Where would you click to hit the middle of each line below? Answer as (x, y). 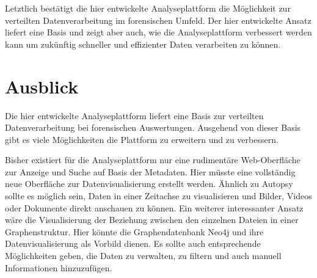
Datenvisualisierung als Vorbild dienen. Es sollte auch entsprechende (133, 243)
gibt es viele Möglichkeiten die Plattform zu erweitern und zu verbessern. (142, 139)
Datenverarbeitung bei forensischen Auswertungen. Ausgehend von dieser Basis (153, 127)
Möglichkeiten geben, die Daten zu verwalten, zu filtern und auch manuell (143, 256)
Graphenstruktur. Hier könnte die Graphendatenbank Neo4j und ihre (134, 231)
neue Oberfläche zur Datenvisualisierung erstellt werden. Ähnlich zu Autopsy (149, 184)
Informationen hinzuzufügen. (59, 267)
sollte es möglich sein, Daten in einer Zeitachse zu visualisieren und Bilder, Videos (158, 196)
